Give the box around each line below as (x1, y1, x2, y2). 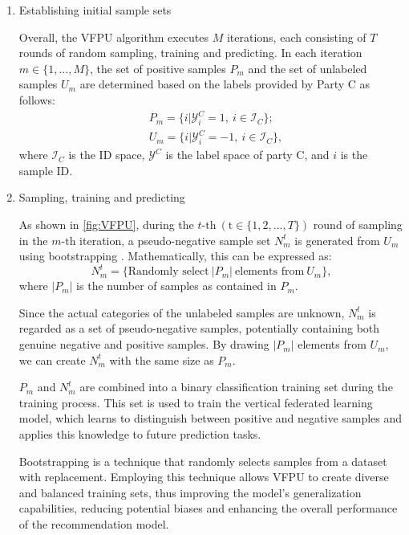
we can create (18, 351, 86, 368)
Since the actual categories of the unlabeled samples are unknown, (18, 304, 345, 321)
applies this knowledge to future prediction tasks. (18, 426, 261, 443)
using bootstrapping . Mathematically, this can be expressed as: (18, 247, 332, 264)
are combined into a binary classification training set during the (79, 378, 393, 395)
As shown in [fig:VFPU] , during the (18, 216, 194, 232)
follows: (18, 91, 55, 108)
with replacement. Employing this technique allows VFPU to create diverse (18, 468, 389, 485)
